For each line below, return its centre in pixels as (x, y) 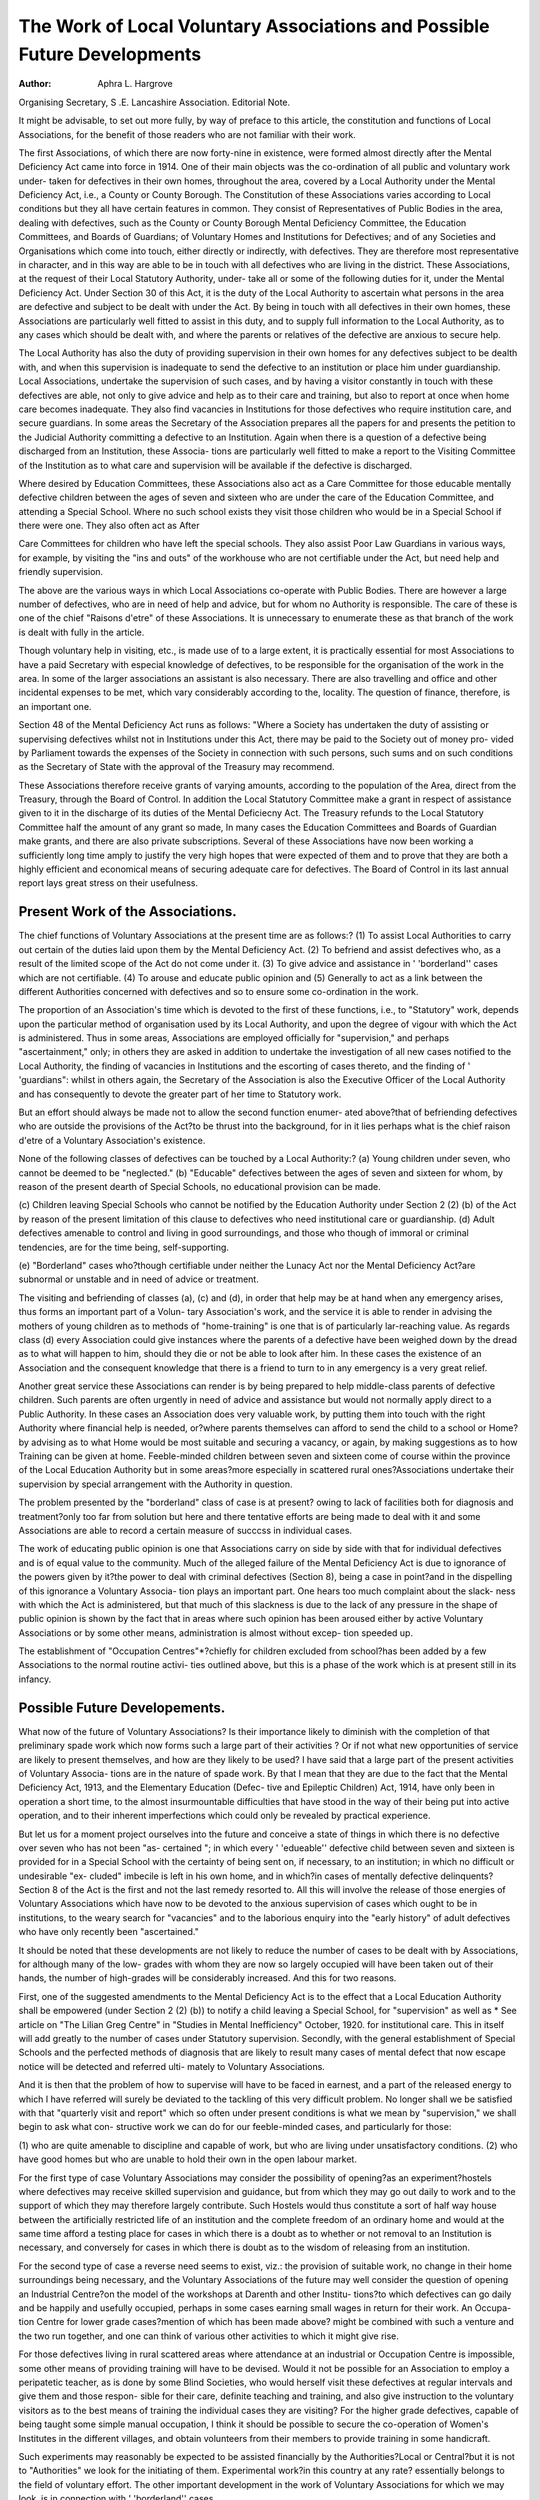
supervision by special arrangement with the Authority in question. (155, 1484)
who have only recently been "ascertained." (108, 1932)
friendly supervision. (61, 572)
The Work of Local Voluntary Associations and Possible (254, 26)
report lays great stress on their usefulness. (108, 883)
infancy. (35, 1679)
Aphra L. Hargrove (135, 84)
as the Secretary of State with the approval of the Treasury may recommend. (176, 767)
